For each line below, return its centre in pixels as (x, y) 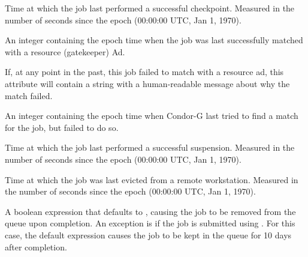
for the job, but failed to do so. (62, 127)
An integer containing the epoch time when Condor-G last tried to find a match (152, 116)
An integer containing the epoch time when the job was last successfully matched (154, 40)
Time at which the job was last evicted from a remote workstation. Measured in (152, 179)
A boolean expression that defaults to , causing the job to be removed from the (150, 211)
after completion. (36, 246)
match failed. (29, 95)
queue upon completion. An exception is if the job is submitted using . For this (150, 223)
